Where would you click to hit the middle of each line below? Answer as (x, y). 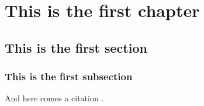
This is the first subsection (69, 76)
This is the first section (76, 47)
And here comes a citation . (54, 98)
